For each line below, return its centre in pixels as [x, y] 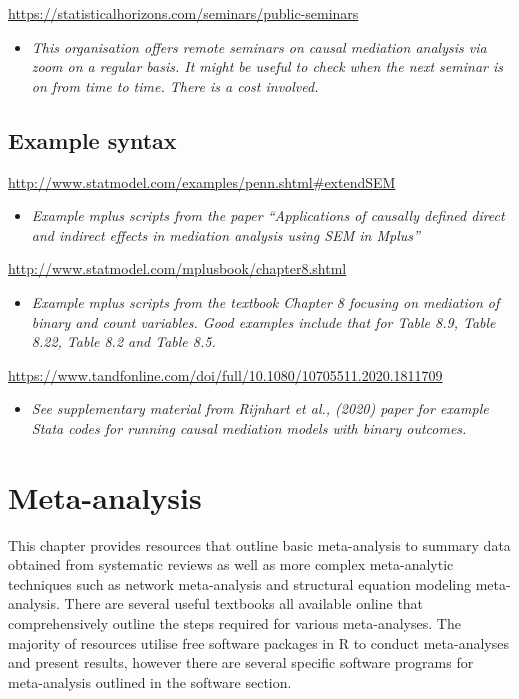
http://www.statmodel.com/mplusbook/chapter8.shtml [177, 268]
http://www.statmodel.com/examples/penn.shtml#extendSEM [202, 181]
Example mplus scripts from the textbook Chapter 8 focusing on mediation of [265, 301]
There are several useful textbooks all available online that [244, 603]
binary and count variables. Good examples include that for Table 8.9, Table [263, 321]
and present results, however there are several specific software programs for [241, 662]
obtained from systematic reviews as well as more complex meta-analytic [231, 564]
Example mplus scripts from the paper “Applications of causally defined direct [268, 215]
